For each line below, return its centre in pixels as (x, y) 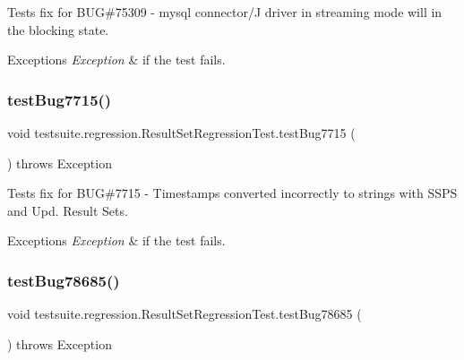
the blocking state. (58, 29)
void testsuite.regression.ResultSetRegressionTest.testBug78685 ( (185, 314)
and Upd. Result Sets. (68, 210)
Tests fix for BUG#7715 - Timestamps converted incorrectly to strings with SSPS (232, 193)
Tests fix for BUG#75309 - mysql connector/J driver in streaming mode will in (225, 12)
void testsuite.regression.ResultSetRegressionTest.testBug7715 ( (181, 133)
